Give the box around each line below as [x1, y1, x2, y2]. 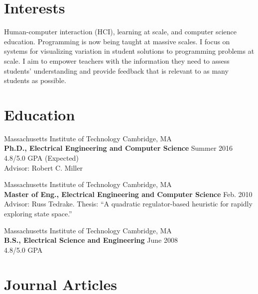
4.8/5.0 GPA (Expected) [4, 153, 79, 163]
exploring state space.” [4, 208, 72, 218]
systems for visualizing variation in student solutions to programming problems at [4, 46, 255, 56]
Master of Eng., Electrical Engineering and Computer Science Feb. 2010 [4, 189, 253, 199]
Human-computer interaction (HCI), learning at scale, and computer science [4, 26, 237, 37]
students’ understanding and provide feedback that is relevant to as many [4, 65, 229, 76]
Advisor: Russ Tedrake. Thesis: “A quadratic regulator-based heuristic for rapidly [4, 198, 253, 209]
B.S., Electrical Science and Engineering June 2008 [4, 235, 178, 245]
